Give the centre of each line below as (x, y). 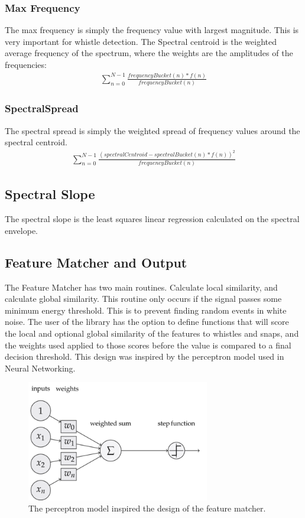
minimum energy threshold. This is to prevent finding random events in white (146, 310)
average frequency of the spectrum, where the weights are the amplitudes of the (149, 53)
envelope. (21, 230)
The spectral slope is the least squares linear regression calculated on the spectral (152, 219)
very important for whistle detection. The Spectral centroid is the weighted (141, 41)
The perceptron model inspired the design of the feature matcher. (147, 508)
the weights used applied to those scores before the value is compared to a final (148, 345)
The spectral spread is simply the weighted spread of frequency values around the (152, 130)
